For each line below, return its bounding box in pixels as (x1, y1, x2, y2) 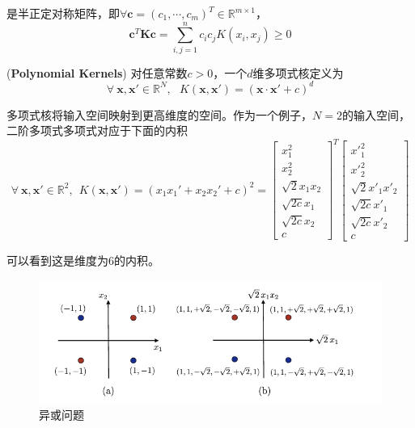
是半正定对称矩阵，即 (6, 5, 120, 21)
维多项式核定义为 (252, 64, 344, 81)
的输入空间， (341, 106, 410, 123)
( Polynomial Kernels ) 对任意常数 (6, 64, 188, 81)
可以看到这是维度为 (6, 251, 108, 268)
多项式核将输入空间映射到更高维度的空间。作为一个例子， (6, 106, 312, 123)
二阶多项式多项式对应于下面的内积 (6, 122, 188, 139)
